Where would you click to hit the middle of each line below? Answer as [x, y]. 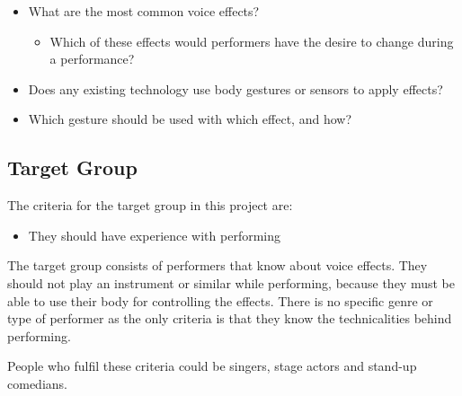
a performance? [92, 59]
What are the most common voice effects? [144, 11]
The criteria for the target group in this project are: [150, 205]
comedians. [37, 383]
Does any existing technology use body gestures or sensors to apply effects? [235, 88]
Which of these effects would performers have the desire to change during [252, 41]
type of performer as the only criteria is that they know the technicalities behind [230, 318]
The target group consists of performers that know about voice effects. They [218, 265]
